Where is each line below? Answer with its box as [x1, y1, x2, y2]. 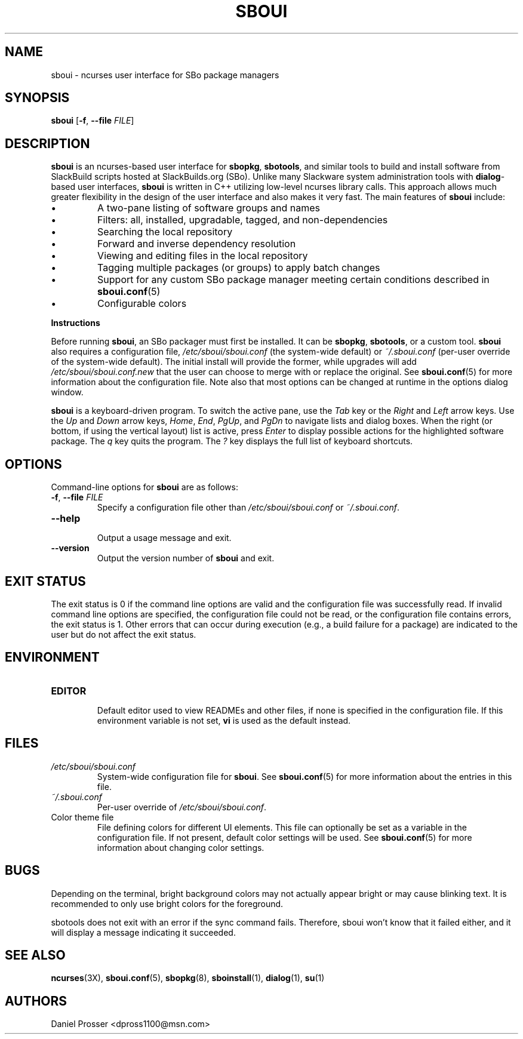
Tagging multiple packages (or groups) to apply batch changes [97, 262, 380, 274]
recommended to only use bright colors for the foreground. [51, 898, 284, 909]
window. [51, 387, 84, 398]
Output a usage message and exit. [97, 533, 232, 543]
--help [51, 512, 81, 525]
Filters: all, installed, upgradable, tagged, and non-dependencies [97, 214, 388, 226]
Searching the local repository [97, 226, 233, 238]
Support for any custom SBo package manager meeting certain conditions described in [97, 273, 490, 286]
